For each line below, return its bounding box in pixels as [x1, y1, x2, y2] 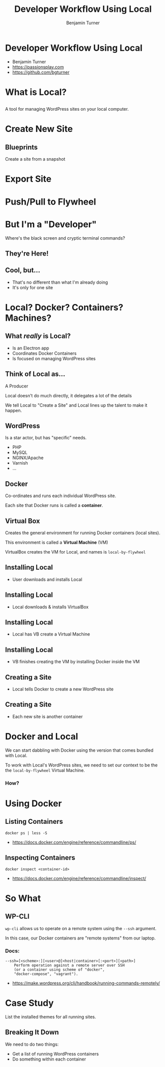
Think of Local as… [5, 370, 66, 379]
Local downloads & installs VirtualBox [12, 604, 89, 610]
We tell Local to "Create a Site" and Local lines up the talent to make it [5, 402, 148, 408]
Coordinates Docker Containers [12, 350, 77, 356]
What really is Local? [5, 332, 71, 341]
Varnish [12, 460, 28, 466]
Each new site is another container [12, 713, 83, 720]
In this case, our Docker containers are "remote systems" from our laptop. [5, 935, 156, 941]
